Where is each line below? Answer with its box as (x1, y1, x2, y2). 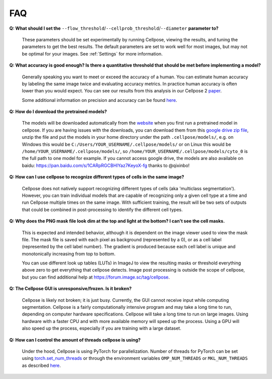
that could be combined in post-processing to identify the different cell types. (22, 206, 183, 212)
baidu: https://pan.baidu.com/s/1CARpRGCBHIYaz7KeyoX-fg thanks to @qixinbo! (22, 162, 190, 169)
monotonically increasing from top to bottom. (22, 250, 116, 257)
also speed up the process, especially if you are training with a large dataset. (22, 326, 181, 332)
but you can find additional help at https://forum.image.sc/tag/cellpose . (22, 274, 170, 280)
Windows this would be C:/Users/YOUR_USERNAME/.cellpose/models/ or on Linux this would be (22, 141, 231, 147)
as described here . (22, 362, 61, 368)
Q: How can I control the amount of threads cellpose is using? (9, 337, 141, 343)
